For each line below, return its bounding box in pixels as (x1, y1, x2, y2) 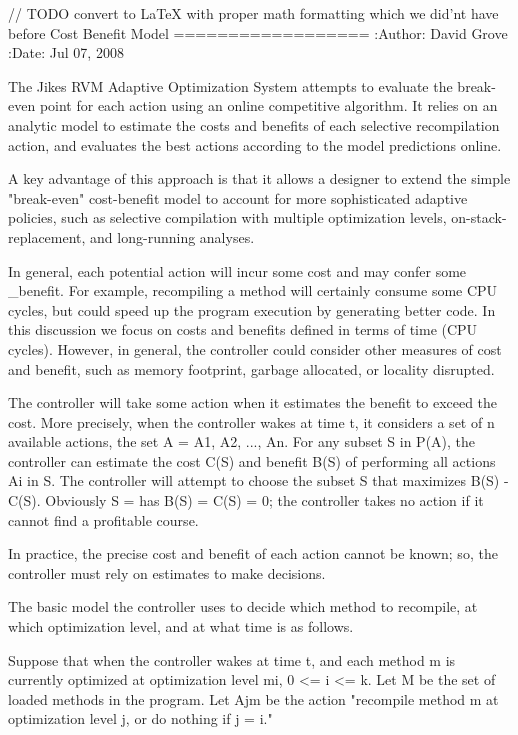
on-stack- (451, 207, 507, 228)
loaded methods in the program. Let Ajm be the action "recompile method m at (8, 688, 499, 709)
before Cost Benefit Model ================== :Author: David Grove (8, 22, 508, 43)
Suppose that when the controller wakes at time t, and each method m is (8, 649, 456, 670)
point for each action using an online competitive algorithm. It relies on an (39, 95, 498, 116)
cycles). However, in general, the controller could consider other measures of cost (8, 338, 502, 359)
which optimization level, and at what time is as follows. (8, 616, 354, 637)
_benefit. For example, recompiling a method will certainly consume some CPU (8, 280, 498, 301)
